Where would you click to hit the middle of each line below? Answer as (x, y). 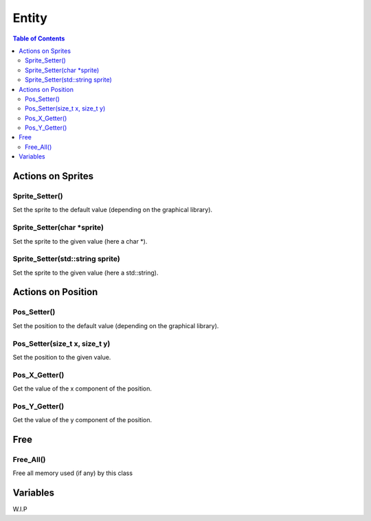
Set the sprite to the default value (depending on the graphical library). (113, 210)
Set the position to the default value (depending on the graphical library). (116, 325)
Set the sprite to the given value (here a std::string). (86, 273)
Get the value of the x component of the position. (82, 389)
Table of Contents (39, 38)
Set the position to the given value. (62, 357)
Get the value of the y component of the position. (82, 420)
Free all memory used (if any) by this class (73, 473)
